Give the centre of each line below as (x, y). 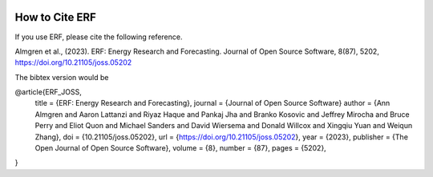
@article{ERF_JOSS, (48, 92)
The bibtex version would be (62, 77)
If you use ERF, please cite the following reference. (99, 37)
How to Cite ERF (55, 17)
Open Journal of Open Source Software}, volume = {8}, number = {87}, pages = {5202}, (180, 148)
